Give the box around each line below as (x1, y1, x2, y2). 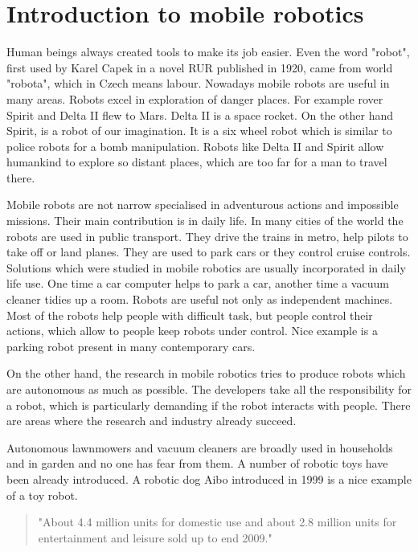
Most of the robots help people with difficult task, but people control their (6, 306, 373, 323)
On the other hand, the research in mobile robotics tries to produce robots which (6, 365, 406, 382)
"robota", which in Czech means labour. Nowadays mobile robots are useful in (6, 75, 390, 92)
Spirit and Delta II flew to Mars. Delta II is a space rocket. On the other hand (6, 106, 394, 123)
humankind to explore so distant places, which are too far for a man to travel (6, 153, 387, 170)
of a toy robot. (6, 486, 78, 503)
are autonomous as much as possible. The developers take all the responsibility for (6, 381, 412, 397)
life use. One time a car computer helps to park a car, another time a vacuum (6, 275, 389, 292)
